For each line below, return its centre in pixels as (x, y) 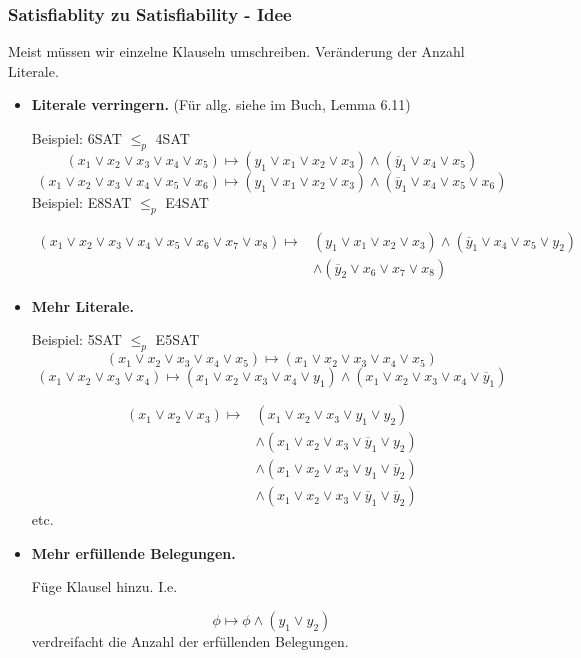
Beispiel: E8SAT (81, 201)
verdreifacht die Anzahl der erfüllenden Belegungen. (190, 640)
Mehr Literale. (82, 305)
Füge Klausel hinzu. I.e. (104, 586)
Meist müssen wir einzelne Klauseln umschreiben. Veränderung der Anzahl (236, 51)
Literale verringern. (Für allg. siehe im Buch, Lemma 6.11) (221, 104)
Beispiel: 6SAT (76, 138)
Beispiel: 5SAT (76, 339)
